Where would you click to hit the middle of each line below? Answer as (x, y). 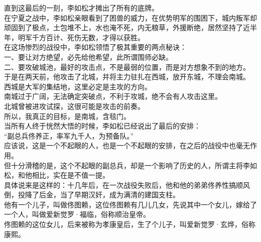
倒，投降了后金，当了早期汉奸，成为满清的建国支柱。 (92, 195)
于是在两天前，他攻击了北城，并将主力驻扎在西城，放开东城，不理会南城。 (127, 77)
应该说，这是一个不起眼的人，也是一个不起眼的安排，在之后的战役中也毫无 (127, 145)
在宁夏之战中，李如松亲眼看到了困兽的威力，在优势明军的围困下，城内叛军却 (130, 17)
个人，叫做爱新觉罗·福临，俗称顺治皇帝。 (80, 214)
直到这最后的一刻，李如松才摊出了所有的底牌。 (81, 8)
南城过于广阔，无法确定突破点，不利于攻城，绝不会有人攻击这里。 (113, 96)
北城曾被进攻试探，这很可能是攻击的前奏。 (74, 106)
